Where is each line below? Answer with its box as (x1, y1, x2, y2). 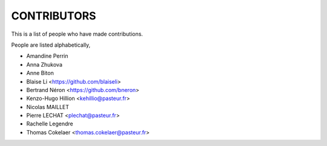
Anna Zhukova (26, 61, 63, 68)
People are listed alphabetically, (11, 41, 91, 48)
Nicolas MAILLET (26, 103, 70, 110)
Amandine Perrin (26, 52, 68, 60)
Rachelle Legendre (26, 120, 73, 127)
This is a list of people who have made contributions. (11, 30, 144, 38)
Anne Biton (26, 70, 54, 77)
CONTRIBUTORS (11, 9, 96, 22)
